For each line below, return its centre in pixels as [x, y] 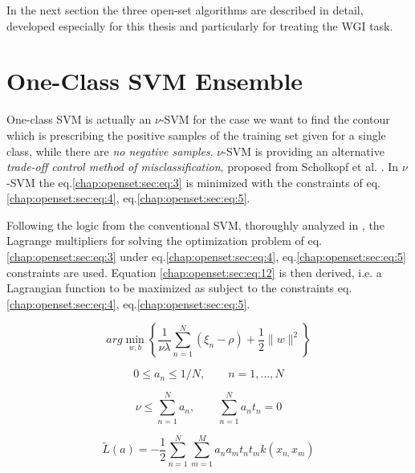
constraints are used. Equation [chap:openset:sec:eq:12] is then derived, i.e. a [194, 272]
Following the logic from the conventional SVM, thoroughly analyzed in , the [195, 224]
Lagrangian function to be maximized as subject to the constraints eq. [179, 288]
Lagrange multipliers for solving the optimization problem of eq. [164, 241]
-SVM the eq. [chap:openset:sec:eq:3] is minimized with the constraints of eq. [193, 182]
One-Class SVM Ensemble [155, 81]
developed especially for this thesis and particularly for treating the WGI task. [200, 25]
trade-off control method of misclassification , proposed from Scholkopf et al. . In [203, 167]
